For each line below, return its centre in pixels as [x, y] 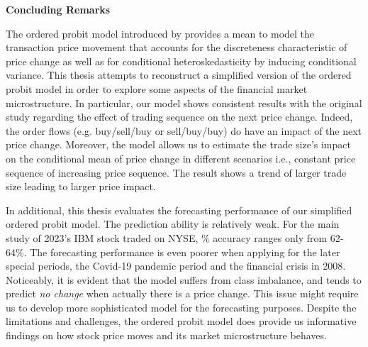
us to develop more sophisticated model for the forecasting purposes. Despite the [181, 307]
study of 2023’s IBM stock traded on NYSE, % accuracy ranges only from [167, 237]
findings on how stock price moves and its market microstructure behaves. [166, 335]
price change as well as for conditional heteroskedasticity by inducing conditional [181, 61]
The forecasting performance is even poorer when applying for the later [185, 252]
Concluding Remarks [58, 9]
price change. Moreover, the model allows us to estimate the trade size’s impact [178, 144]
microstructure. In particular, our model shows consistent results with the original [184, 103]
